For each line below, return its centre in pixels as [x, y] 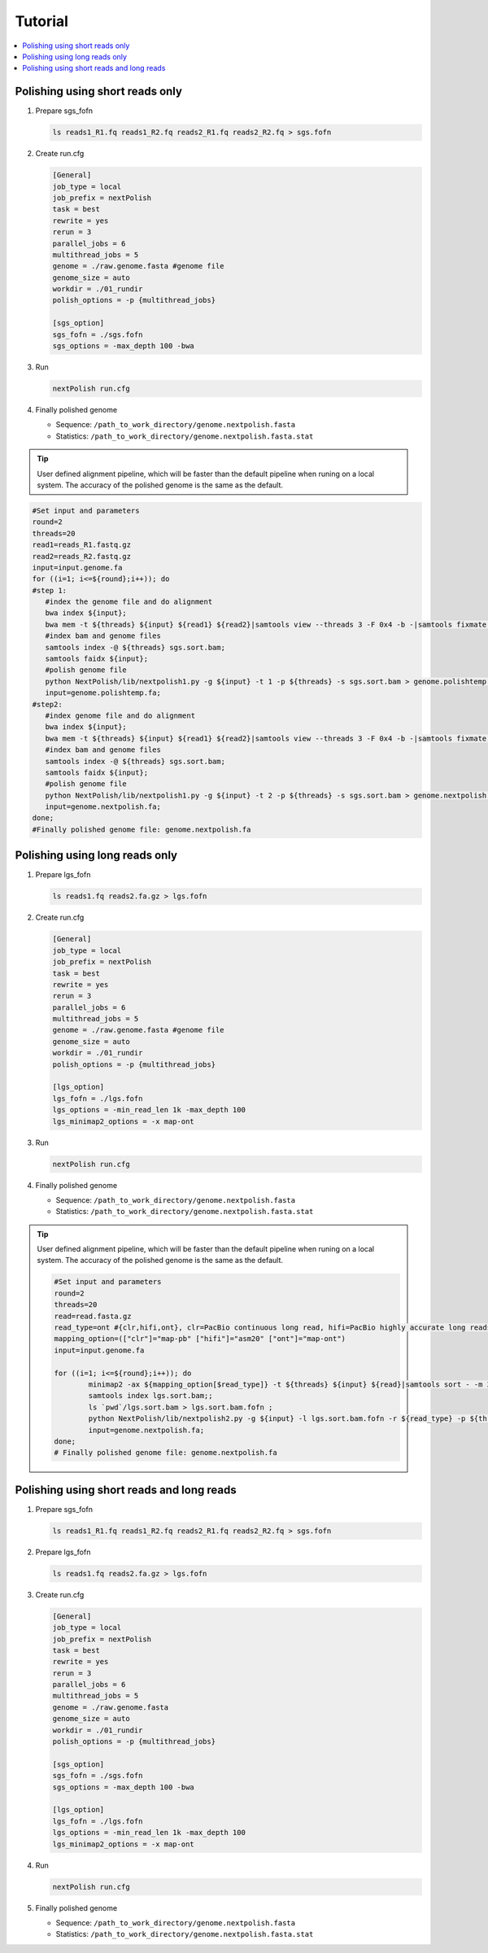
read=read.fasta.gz [93, 1316]
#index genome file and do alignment [120, 715]
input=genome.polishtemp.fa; [103, 693]
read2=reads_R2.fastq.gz [82, 556]
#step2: [47, 704]
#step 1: [50, 590]
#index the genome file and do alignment [129, 602]
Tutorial [42, 21]
